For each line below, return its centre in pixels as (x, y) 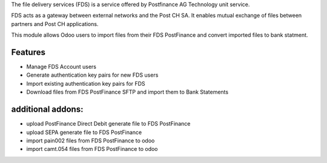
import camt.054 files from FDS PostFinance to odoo (92, 149)
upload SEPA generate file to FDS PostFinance (84, 132)
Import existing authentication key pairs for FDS (86, 83)
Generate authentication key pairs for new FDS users (92, 75)
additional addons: (47, 110)
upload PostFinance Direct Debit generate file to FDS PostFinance (108, 124)
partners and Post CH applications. (55, 24)
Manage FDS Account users (61, 67)
